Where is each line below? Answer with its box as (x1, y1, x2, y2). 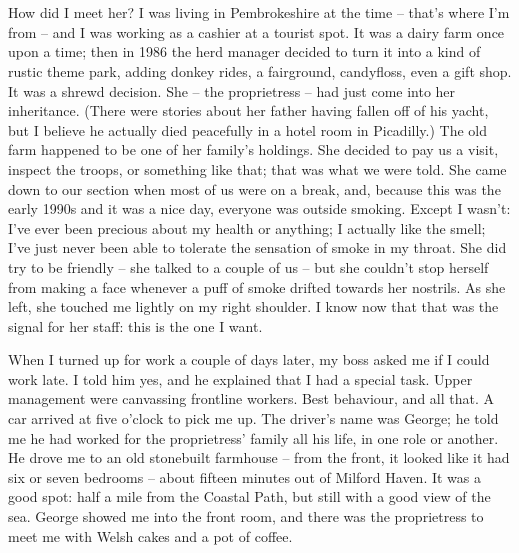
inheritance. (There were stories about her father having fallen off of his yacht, (8, 100, 489, 121)
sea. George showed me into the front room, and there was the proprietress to (8, 506, 484, 527)
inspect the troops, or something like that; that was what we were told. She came (8, 158, 507, 179)
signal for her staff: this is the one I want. (8, 315, 263, 336)
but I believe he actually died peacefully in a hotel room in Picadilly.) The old (8, 119, 487, 140)
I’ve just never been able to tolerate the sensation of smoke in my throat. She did (8, 237, 507, 258)
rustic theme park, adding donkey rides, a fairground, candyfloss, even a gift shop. (8, 60, 512, 81)
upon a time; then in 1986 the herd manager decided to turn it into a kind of (8, 41, 481, 62)
